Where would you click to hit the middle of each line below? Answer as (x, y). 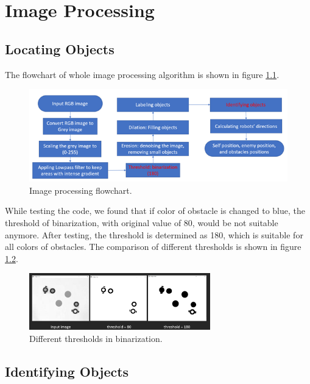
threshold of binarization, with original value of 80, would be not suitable (142, 222)
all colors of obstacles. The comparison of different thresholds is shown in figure (153, 247)
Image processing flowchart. (81, 190)
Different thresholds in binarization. (96, 338)
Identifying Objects (67, 371)
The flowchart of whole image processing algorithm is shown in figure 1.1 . (142, 74)
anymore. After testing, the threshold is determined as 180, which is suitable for (154, 234)
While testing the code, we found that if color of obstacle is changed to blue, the (155, 211)
